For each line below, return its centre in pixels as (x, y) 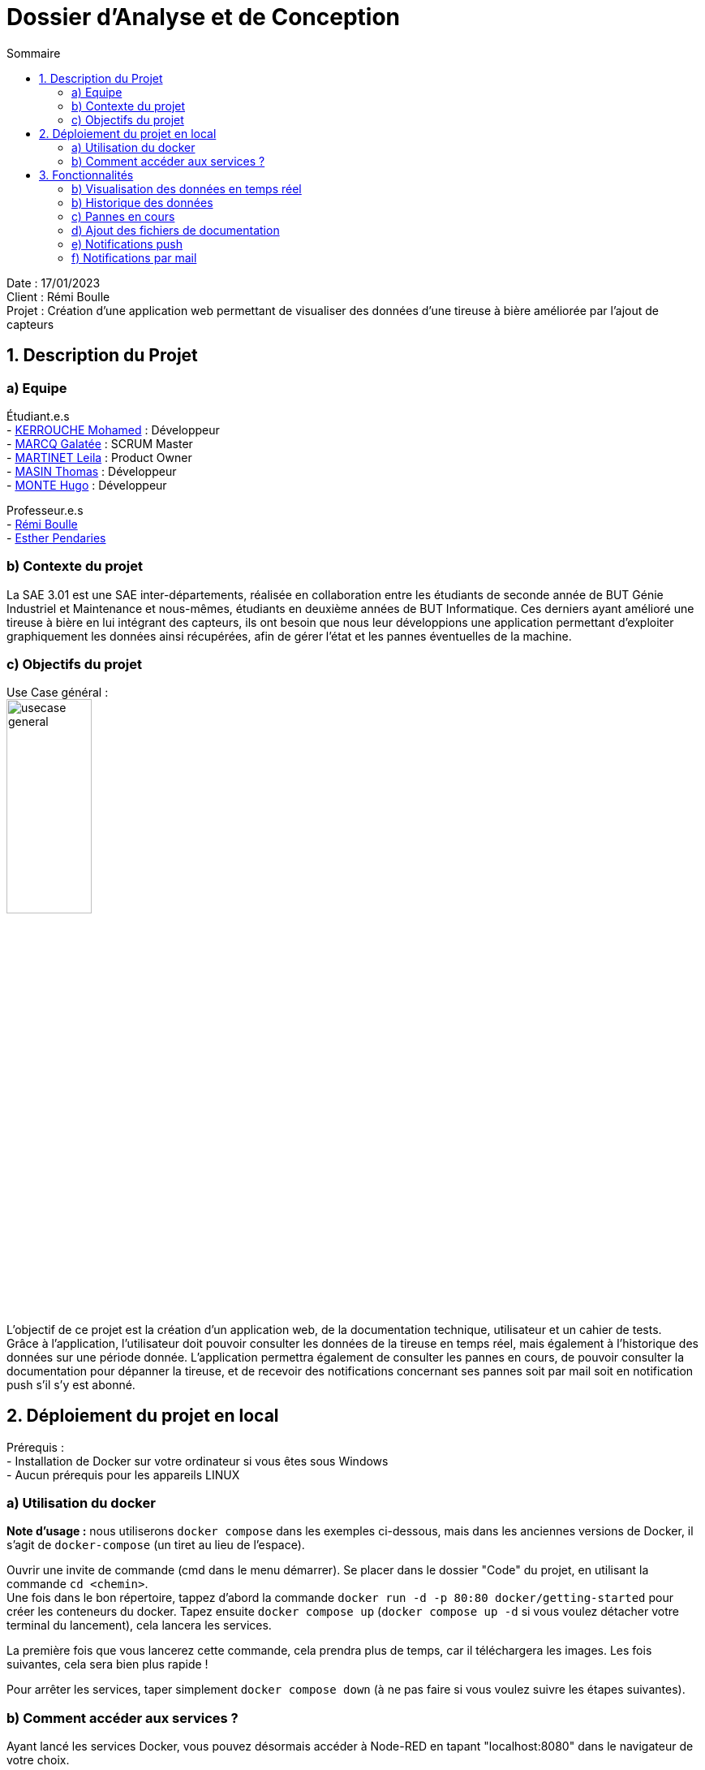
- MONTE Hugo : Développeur (87, 485)
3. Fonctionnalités (86, 175)
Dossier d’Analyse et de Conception (203, 17)
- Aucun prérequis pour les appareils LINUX (123, 1474)
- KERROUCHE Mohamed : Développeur (113, 430)
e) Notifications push (127, 244)
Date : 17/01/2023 (54, 283)
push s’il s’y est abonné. (71, 1384)
